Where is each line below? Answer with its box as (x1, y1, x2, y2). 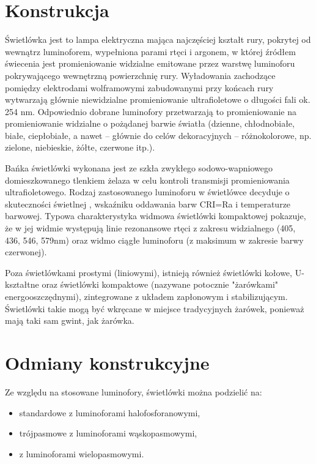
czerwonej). (5, 245, 47, 258)
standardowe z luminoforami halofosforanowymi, (19, 406, 200, 419)
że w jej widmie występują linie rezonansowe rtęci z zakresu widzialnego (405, (5, 222, 296, 234)
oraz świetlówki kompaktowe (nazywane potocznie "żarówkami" (42, 278, 279, 291)
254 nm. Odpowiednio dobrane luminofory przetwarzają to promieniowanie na (5, 105, 297, 118)
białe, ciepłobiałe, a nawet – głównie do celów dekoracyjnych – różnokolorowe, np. (5, 129, 312, 141)
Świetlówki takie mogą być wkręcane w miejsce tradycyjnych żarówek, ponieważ (5, 302, 304, 315)
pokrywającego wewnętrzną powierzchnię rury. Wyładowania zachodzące (5, 69, 276, 81)
